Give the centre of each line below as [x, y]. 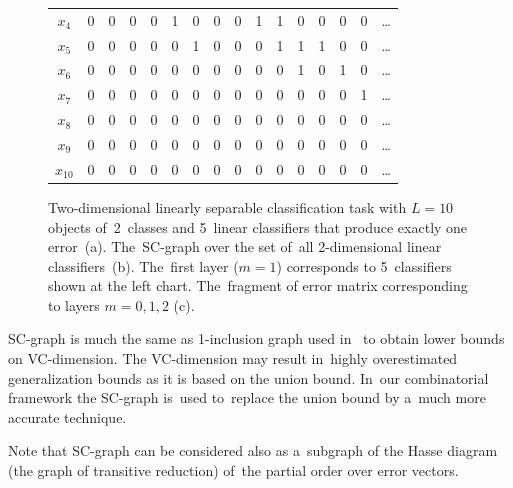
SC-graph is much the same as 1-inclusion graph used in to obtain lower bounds [256, 338]
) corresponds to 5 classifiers [364, 265]
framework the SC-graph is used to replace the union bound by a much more [247, 397]
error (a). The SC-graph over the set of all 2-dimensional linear [245, 246]
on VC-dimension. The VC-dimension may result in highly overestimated [233, 358]
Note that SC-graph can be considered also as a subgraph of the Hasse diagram [253, 450]
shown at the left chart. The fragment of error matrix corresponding [258, 285]
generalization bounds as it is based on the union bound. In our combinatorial [248, 377]
